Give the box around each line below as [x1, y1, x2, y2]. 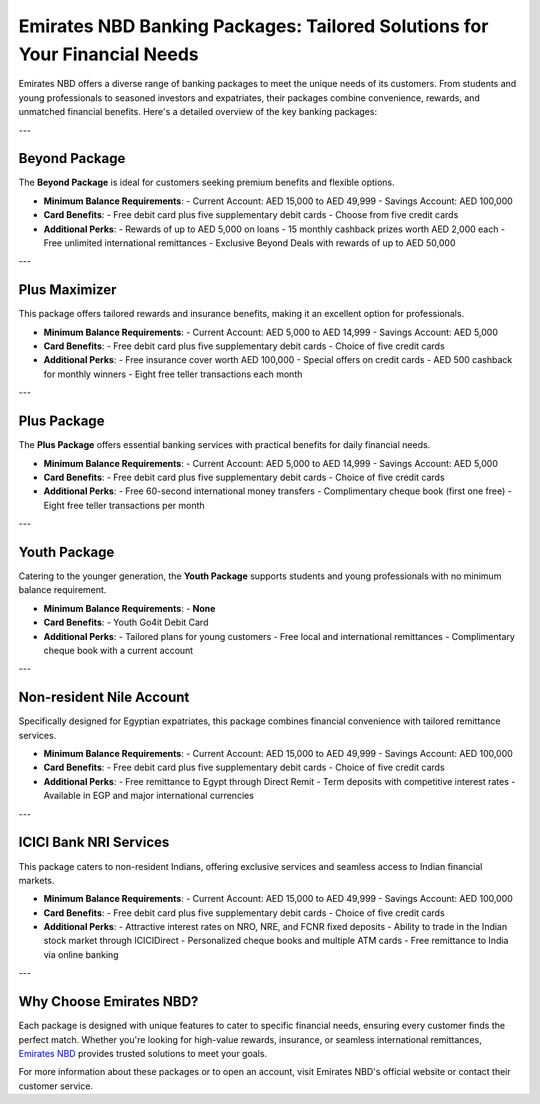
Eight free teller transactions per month [43, 499, 205, 511]
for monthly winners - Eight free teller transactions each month [43, 368, 303, 380]
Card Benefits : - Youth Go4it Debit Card [43, 616, 209, 629]
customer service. [18, 1080, 94, 1092]
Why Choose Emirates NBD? [18, 993, 199, 1010]
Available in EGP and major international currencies [43, 790, 255, 802]
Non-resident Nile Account [18, 689, 190, 706]
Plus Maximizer [18, 281, 117, 299]
